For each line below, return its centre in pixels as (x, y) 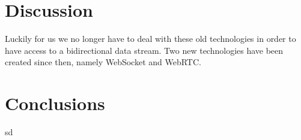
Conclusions (55, 103)
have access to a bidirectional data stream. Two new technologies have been (144, 50)
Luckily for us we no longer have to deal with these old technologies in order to (150, 39)
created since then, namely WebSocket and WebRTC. (103, 62)
